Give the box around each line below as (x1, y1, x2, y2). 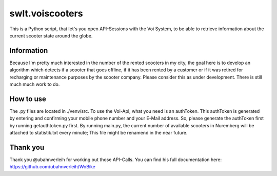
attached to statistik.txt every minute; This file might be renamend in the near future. (9, 130, 188, 136)
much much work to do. (9, 81, 60, 87)
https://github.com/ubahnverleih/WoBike (9, 164, 96, 170)
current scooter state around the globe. (9, 32, 93, 38)
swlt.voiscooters (9, 8, 83, 19)
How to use (9, 94, 46, 103)
